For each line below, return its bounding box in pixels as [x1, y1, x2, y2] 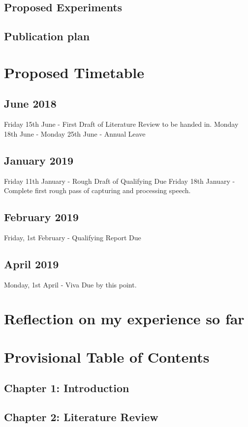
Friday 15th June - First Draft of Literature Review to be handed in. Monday [4, 119, 239, 129]
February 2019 [4, 209, 79, 225]
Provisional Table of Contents [4, 346, 210, 367]
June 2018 [4, 96, 57, 111]
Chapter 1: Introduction [4, 380, 129, 396]
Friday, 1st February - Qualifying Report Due [4, 232, 141, 242]
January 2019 [4, 152, 74, 168]
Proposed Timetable [4, 62, 145, 82]
